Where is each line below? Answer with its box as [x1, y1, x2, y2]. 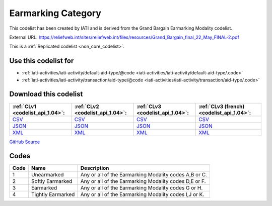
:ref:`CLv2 [74, 103, 99, 110]
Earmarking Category [9, 8, 102, 19]
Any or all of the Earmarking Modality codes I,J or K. [80, 191, 205, 198]
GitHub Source [9, 139, 40, 145]
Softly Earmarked [31, 178, 73, 185]
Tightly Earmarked [31, 191, 75, 198]
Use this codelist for [9, 57, 74, 65]
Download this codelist [9, 90, 83, 98]
